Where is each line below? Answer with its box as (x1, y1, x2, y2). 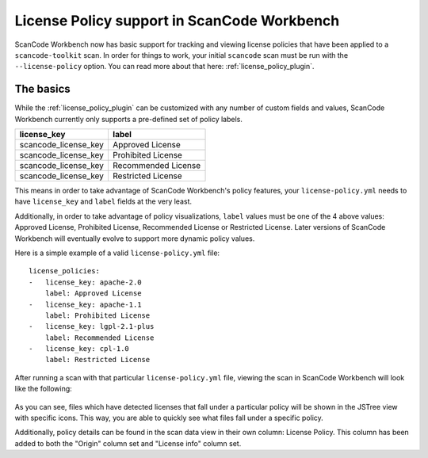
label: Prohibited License (44, 311, 151, 320)
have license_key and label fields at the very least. (14, 197, 193, 206)
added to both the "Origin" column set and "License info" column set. (14, 438, 242, 448)
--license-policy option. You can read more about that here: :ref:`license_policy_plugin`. (14, 62, 315, 71)
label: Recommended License (44, 333, 155, 342)
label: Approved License (44, 289, 142, 298)
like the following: (14, 384, 73, 394)
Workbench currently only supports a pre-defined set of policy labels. (14, 114, 243, 124)
